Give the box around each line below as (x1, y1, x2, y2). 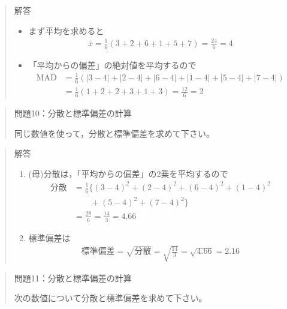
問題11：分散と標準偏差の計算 (14, 271, 132, 284)
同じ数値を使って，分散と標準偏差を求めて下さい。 (14, 127, 215, 139)
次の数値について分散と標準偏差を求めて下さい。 (14, 292, 207, 304)
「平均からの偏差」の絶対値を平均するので (28, 58, 197, 71)
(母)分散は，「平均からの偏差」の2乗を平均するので (28, 167, 228, 179)
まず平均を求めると (28, 24, 104, 37)
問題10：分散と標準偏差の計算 (14, 106, 132, 119)
